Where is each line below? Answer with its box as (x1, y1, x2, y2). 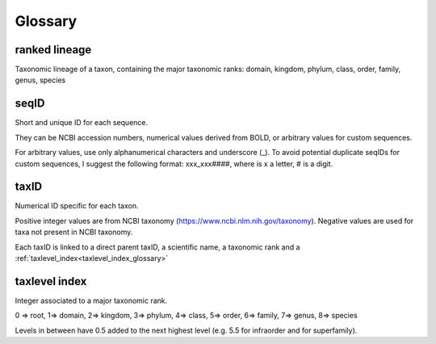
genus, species (15, 75, 66, 85)
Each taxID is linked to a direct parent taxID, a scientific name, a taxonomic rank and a (15, 242, 300, 252)
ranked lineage (15, 43, 92, 57)
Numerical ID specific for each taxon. (15, 201, 139, 211)
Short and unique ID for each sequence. (15, 118, 149, 128)
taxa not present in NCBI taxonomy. (15, 227, 133, 237)
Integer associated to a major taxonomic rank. (15, 296, 168, 305)
